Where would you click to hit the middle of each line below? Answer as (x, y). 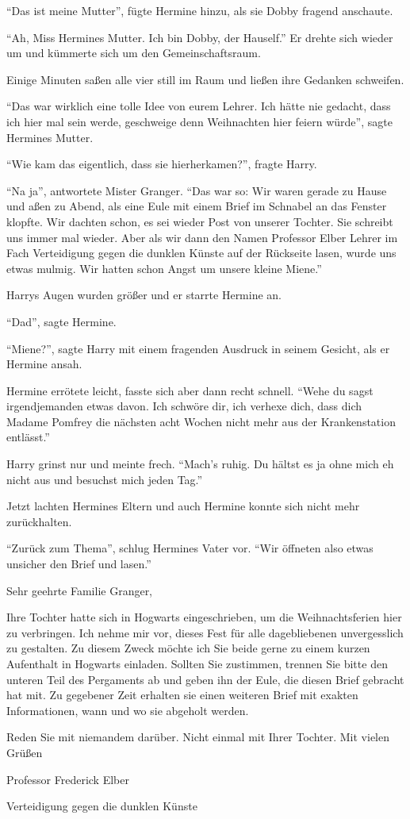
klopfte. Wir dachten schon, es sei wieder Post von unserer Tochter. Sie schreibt (200, 221)
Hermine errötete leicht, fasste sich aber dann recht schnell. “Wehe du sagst (190, 390)
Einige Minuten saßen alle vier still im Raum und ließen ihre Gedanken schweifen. (205, 79)
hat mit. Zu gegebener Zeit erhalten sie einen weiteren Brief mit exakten (182, 695)
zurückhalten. (39, 521)
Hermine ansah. (44, 364)
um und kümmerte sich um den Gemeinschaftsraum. (134, 53)
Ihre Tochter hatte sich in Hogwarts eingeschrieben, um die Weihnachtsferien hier (204, 617)
